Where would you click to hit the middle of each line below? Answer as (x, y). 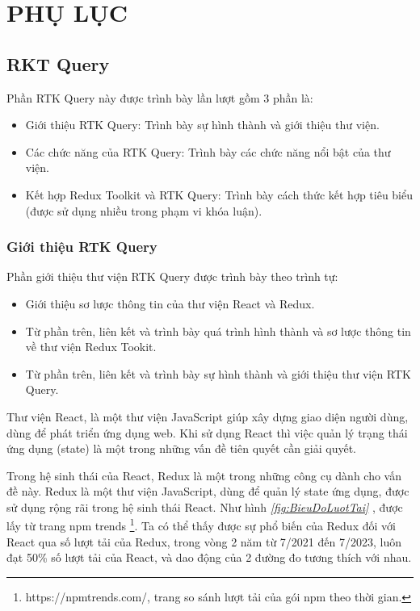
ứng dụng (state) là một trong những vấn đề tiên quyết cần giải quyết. (181, 448)
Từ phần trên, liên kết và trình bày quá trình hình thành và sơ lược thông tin (218, 331)
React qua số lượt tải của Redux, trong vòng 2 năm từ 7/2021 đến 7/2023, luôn (204, 541)
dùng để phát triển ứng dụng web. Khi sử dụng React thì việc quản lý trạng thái (207, 432)
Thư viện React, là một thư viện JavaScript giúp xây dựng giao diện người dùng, (208, 416)
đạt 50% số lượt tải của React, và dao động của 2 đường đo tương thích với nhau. (209, 557)
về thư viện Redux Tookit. (91, 347)
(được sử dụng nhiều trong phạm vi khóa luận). (144, 210)
